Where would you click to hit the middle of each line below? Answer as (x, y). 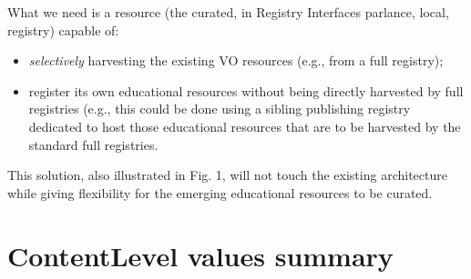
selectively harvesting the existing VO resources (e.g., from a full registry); (236, 60)
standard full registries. (93, 144)
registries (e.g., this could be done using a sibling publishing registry (220, 109)
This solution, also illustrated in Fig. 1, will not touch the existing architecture (227, 175)
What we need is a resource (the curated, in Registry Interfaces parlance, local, (228, 12)
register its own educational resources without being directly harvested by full (246, 90)
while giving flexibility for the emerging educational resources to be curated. (220, 192)
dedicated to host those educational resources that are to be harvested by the (245, 126)
